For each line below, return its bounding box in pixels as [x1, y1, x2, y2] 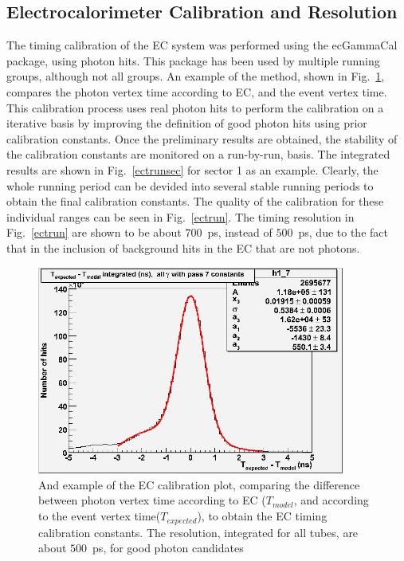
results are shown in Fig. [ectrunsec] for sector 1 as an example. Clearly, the [6, 161, 379, 178]
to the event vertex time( [38, 508, 161, 524]
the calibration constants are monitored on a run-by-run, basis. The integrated [6, 146, 390, 163]
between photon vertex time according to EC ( [38, 492, 266, 508]
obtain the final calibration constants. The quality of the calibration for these [6, 193, 384, 210]
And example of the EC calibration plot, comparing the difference [38, 476, 360, 492]
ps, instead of [207, 224, 273, 241]
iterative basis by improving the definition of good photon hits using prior [6, 115, 367, 131]
